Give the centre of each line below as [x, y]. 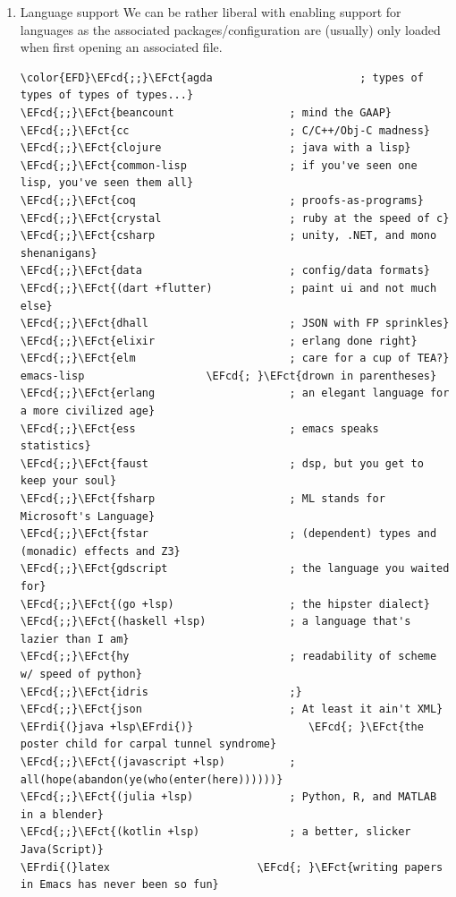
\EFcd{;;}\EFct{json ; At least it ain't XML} [232, 709]
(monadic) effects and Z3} [100, 551]
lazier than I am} [75, 639]
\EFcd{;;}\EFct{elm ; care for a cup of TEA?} [235, 359]
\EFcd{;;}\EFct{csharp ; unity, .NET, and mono [228, 236]
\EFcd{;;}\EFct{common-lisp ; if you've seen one [219, 165]
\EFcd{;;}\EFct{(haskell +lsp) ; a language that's [215, 622]
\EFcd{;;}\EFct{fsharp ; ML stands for [203, 499]
